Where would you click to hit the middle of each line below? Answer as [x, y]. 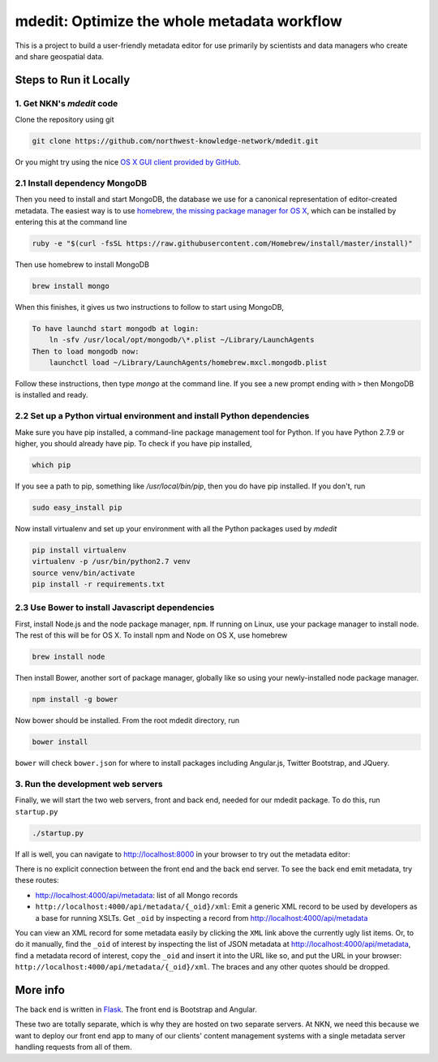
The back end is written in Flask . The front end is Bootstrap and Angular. [136, 1009]
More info [40, 990]
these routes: [37, 880]
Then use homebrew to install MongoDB [82, 264]
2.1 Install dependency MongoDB [81, 183]
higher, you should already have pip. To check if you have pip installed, [133, 443]
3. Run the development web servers [89, 784]
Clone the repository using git [64, 120]
